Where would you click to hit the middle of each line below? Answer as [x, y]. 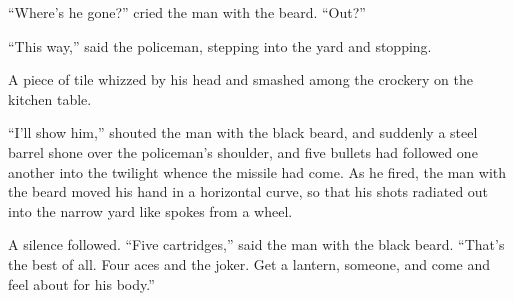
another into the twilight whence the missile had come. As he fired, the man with [257, 171]
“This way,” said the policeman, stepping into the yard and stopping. [220, 45]
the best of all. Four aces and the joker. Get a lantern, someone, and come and [249, 263]
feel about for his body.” [81, 283]
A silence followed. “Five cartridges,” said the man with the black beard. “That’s [256, 244]
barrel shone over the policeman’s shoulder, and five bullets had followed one [243, 151]
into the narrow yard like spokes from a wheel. [150, 210]
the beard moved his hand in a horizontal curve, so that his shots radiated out [248, 191]
